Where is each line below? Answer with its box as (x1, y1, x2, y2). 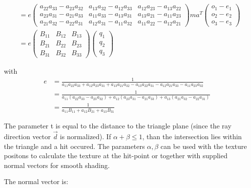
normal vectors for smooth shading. (4, 160, 110, 170)
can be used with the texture (160, 141, 247, 151)
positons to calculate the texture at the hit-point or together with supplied (4, 150, 228, 161)
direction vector (4, 131, 51, 141)
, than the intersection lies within (142, 131, 242, 141)
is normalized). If (60, 131, 111, 141)
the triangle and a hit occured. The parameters (4, 141, 145, 151)
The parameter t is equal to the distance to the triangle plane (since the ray (4, 121, 231, 131)
